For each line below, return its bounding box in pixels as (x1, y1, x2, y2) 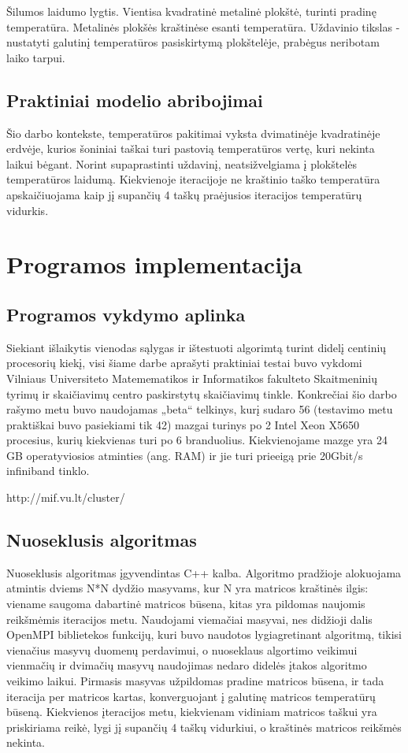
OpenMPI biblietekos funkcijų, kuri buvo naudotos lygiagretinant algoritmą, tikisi (6, 626, 402, 643)
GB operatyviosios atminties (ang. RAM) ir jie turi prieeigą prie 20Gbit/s (6, 447, 363, 463)
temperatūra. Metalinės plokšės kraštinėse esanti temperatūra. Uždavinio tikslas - (6, 18, 400, 35)
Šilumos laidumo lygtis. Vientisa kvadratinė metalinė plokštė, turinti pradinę (6, 3, 376, 19)
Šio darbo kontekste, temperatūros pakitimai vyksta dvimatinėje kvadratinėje (6, 124, 380, 141)
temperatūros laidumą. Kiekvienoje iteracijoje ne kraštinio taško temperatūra (6, 171, 380, 187)
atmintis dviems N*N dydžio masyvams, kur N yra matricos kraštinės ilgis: (6, 580, 369, 596)
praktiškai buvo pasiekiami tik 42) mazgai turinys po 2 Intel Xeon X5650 (6, 416, 359, 432)
